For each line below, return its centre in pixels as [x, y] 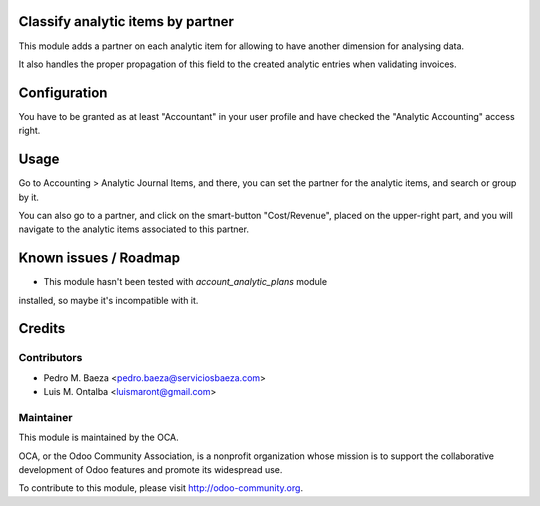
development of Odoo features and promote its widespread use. [150, 470]
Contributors [50, 358]
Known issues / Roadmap [99, 258]
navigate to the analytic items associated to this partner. [134, 229]
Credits [42, 328]
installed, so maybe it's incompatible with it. [108, 300]
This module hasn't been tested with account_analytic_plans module [185, 282]
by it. [29, 197]
